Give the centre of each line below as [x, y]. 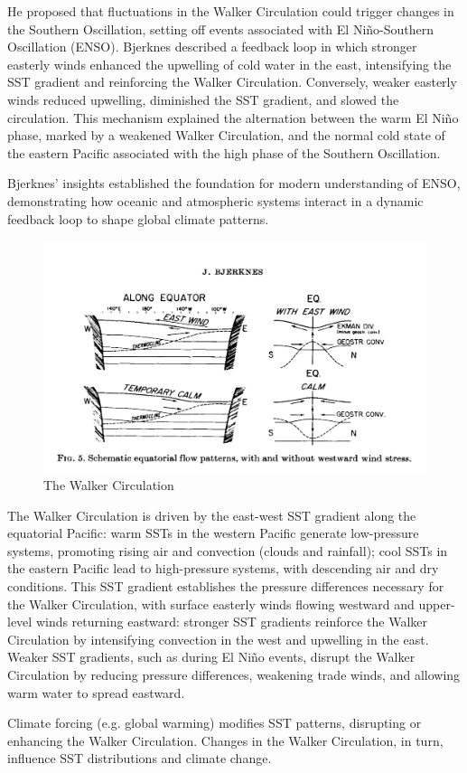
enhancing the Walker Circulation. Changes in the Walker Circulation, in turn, [225, 740]
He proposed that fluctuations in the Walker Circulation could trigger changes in [231, 11]
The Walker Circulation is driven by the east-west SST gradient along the [212, 515]
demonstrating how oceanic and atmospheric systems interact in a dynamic [215, 200]
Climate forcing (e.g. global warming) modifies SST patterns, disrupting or [215, 723]
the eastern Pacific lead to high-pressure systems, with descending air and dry [223, 568]
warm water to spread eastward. [96, 692]
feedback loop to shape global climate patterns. [138, 218]
